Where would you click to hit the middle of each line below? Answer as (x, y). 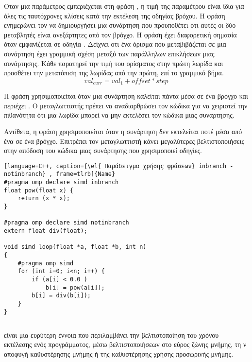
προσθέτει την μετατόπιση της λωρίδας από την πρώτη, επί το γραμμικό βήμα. (114, 73)
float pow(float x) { (39, 190)
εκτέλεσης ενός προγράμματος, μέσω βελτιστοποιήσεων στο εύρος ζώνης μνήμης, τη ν (125, 344)
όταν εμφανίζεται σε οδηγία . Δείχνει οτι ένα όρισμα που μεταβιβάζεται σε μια (115, 44)
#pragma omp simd (46, 263)
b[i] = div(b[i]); (61, 296)
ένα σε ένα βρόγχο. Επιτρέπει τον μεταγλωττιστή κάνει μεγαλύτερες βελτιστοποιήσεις (124, 141)
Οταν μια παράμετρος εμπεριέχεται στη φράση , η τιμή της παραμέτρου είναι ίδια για (124, 6)
